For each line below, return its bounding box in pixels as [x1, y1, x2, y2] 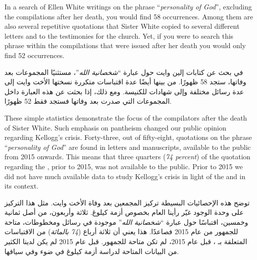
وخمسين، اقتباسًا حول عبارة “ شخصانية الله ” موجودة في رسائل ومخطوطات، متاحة [4, 216, 249, 227]
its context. [4, 181, 39, 191]
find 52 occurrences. [4, 50, 65, 60]
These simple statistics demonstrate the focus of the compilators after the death [4, 112, 247, 123]
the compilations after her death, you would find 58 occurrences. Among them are [4, 11, 254, 21]
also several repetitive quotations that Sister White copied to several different [4, 21, 240, 31]
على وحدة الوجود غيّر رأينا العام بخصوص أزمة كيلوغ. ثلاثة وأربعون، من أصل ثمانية [4, 207, 244, 217]
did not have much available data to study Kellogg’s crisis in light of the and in [4, 171, 246, 181]
